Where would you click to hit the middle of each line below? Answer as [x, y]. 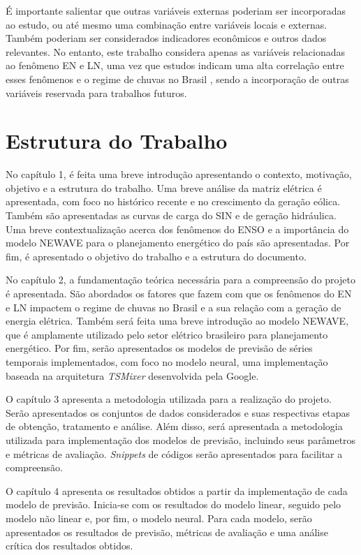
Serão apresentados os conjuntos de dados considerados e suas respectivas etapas [178, 412]
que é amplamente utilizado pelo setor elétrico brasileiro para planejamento [167, 334]
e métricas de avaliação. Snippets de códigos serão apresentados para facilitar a [174, 453]
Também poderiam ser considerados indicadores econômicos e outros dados [166, 38]
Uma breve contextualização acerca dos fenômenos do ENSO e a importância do [177, 229]
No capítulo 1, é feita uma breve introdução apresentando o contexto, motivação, [179, 174]
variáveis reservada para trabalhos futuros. [96, 92]
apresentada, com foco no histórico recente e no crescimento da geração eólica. [173, 201]
